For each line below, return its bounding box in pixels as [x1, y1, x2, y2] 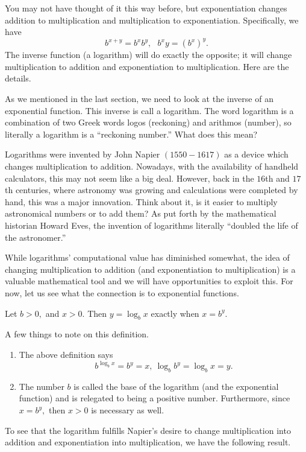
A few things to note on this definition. [5, 328, 149, 340]
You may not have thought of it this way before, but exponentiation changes [5, 2, 287, 14]
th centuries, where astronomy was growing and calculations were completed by [5, 183, 298, 196]
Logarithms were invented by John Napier [5, 148, 160, 161]
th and [265, 171, 290, 184]
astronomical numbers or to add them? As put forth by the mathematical [5, 207, 276, 220]
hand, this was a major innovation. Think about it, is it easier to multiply [5, 195, 278, 208]
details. [5, 72, 31, 84]
